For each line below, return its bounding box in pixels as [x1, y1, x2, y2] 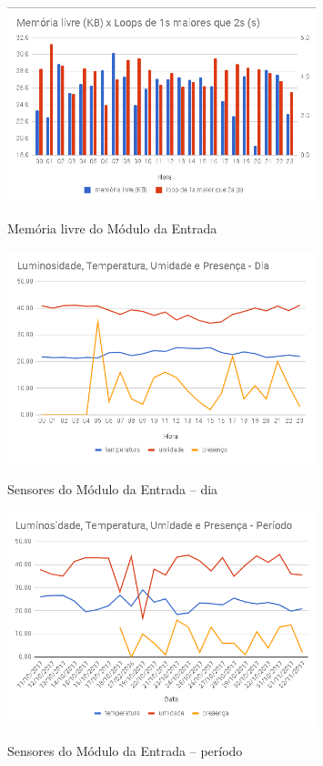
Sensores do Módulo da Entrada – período [7, 741, 243, 761]
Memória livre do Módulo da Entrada [7, 218, 217, 237]
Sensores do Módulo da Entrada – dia [7, 479, 218, 498]
